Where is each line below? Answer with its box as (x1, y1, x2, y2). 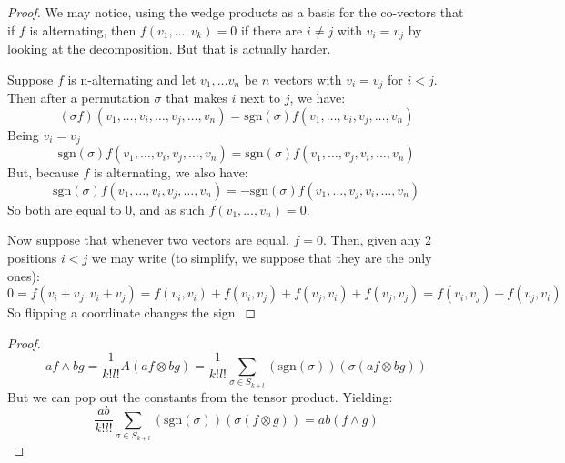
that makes (166, 88, 227, 107)
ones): (7, 266, 40, 285)
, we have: (289, 88, 346, 107)
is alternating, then (29, 20, 136, 39)
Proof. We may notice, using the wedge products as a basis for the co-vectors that (7, 3, 464, 21)
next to (240, 88, 280, 107)
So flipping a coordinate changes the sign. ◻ (7, 303, 257, 322)
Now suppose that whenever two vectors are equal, (7, 230, 289, 249)
